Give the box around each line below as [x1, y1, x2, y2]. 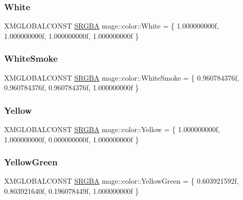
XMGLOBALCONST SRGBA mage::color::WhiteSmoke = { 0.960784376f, [4, 72, 239, 83]
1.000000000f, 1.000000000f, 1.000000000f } [4, 30, 139, 41]
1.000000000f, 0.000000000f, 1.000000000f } [4, 134, 139, 144]
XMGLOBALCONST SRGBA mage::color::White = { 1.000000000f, [4, 20, 219, 31]
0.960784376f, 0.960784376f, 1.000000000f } [4, 82, 139, 93]
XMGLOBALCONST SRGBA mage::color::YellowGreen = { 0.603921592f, [4, 176, 239, 186]
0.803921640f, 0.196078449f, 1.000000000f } [4, 186, 139, 196]
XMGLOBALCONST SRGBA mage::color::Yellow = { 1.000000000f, [4, 124, 220, 135]
